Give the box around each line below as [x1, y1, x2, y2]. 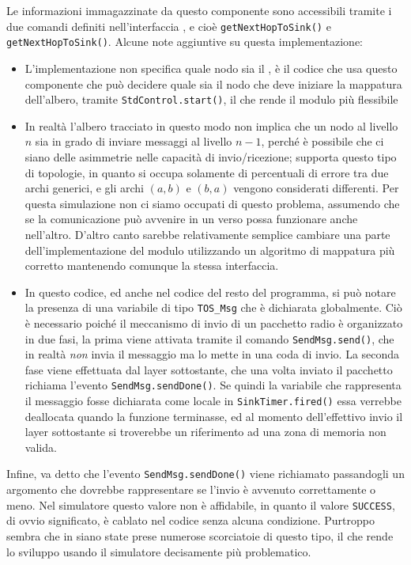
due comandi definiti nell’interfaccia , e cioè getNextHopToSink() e [6, 17, 331, 34]
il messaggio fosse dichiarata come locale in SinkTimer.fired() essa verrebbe [25, 392, 402, 409]
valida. [25, 438, 57, 455]
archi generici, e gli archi [25, 180, 145, 196]
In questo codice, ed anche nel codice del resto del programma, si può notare [25, 283, 396, 300]
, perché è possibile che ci [261, 133, 384, 150]
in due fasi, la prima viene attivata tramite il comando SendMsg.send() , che [25, 330, 394, 347]
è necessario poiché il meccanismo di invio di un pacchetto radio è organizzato [25, 314, 403, 331]
